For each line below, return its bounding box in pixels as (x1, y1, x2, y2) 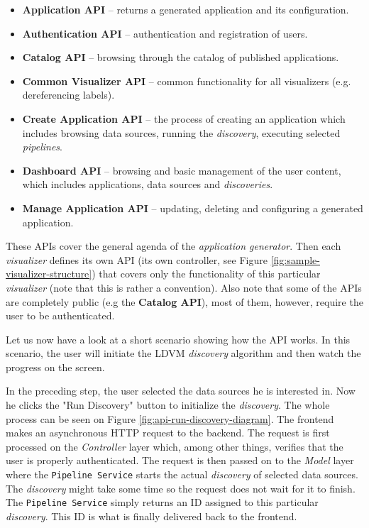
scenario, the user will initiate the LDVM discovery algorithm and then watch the (6, 346, 361, 361)
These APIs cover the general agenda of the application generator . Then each (6, 238, 341, 253)
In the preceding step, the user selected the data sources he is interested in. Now (6, 383, 356, 398)
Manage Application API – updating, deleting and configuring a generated (22, 200, 363, 215)
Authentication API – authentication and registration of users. (22, 26, 308, 40)
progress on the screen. (6, 359, 105, 374)
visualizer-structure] (6, 266, 92, 281)
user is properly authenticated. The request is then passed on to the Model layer (6, 453, 354, 468)
